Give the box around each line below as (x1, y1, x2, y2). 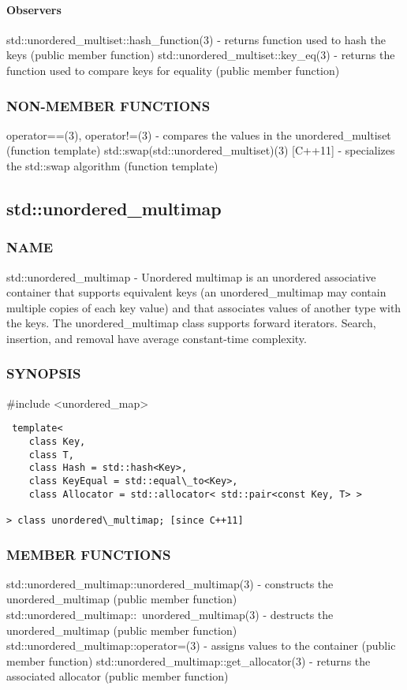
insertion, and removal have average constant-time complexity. (6, 330, 307, 346)
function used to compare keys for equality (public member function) (6, 62, 340, 78)
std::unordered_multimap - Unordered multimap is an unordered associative (6, 268, 376, 285)
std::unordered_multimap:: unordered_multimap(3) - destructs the (6, 606, 334, 623)
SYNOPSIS (6, 364, 81, 383)
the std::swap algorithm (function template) (6, 157, 218, 173)
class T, (28, 449, 74, 461)
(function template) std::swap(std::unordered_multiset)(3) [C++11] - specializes (6, 142, 395, 159)
